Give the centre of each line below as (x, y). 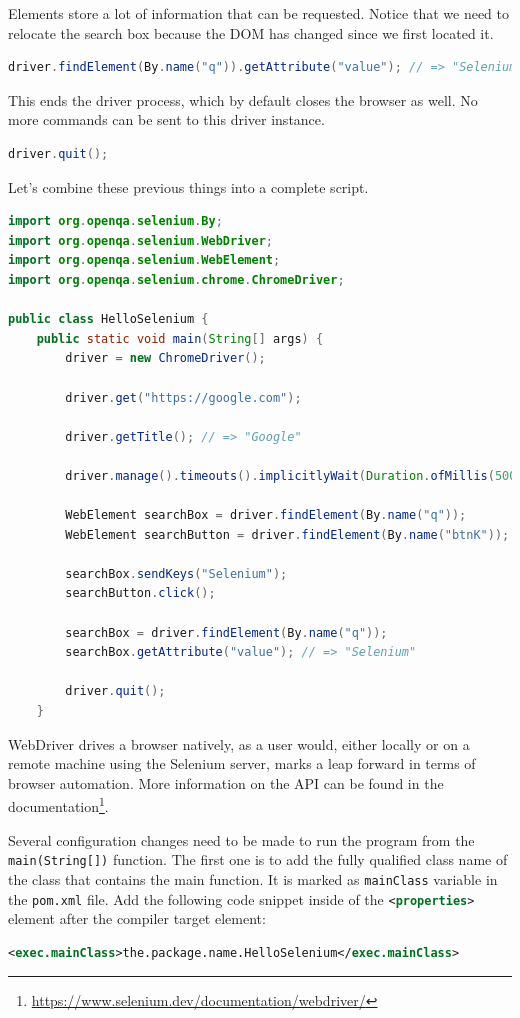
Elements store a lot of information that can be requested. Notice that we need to (259, 13)
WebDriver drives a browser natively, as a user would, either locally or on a (239, 743)
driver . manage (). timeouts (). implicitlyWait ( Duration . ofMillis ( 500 (291, 475)
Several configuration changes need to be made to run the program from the (241, 839)
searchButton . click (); (140, 593)
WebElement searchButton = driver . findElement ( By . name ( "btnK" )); (287, 534)
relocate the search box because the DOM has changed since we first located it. (251, 32)
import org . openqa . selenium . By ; (115, 221)
